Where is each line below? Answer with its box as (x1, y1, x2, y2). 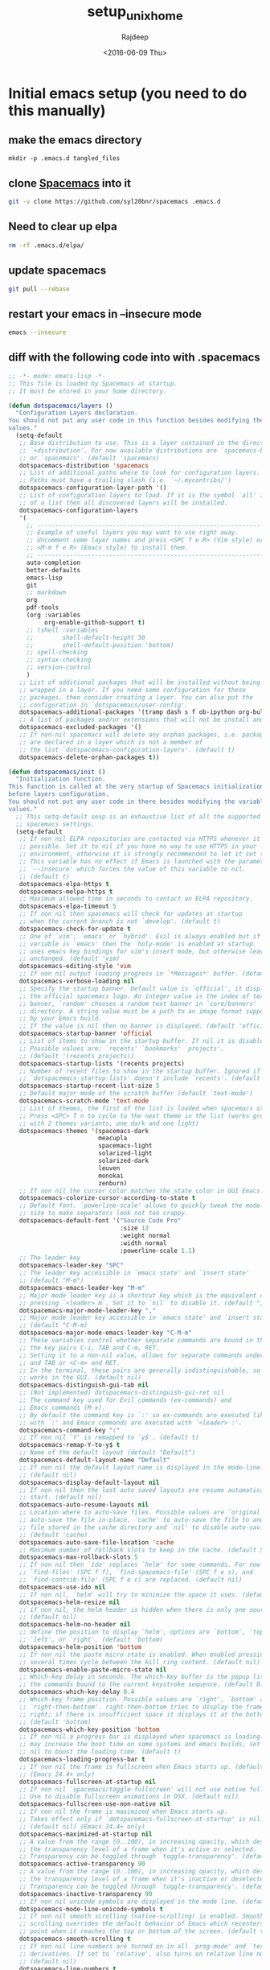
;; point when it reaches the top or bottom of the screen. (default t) (18, 1927, 268, 1935)
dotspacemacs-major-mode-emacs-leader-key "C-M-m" (18, 1329, 193, 1337)
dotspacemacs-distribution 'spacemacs (18, 461, 149, 469)
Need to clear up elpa (8, 220, 118, 233)
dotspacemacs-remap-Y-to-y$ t (18, 1441, 121, 1449)
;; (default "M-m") (18, 1276, 84, 1285)
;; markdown (26, 588, 67, 597)
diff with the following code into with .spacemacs (8, 351, 261, 365)
